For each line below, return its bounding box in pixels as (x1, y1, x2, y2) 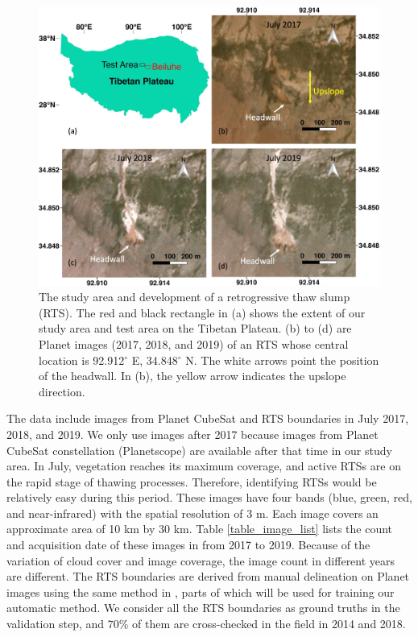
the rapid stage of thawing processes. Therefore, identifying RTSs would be (6, 473, 377, 490)
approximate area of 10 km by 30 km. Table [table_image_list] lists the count (6, 520, 393, 537)
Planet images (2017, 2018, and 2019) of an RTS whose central (39, 335, 349, 352)
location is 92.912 (39, 351, 125, 368)
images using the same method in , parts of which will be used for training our (6, 583, 395, 600)
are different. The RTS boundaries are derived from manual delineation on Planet (6, 568, 410, 585)
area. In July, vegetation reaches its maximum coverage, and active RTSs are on (6, 457, 401, 474)
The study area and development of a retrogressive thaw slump (39, 288, 350, 305)
